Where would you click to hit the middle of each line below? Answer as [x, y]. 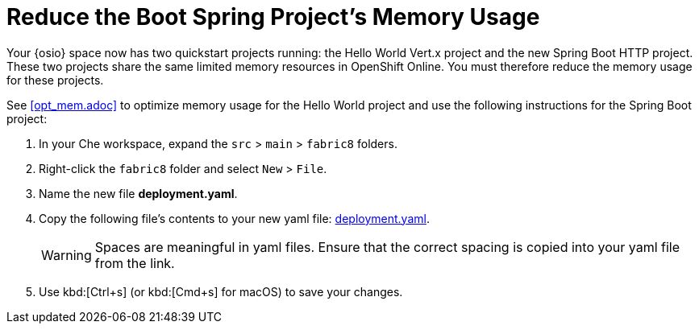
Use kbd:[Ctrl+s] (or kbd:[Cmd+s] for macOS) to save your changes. [221, 291]
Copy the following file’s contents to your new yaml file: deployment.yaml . [234, 218]
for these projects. [55, 80]
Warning [67, 255]
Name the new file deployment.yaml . [138, 193]
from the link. [135, 263]
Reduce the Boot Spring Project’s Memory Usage [273, 17]
